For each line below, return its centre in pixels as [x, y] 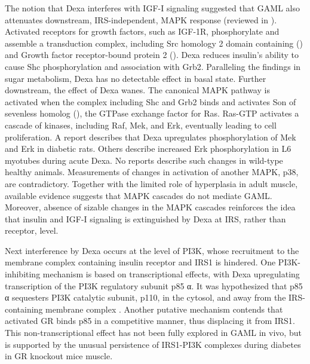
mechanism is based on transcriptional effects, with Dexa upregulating [171, 274]
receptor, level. [32, 230]
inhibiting [23, 274]
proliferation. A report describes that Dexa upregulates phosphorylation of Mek [151, 137]
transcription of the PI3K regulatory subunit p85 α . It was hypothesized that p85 [154, 285]
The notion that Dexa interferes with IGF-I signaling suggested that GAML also [152, 8]
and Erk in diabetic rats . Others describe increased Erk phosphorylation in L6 [148, 149]
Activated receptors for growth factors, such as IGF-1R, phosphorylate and [142, 31]
